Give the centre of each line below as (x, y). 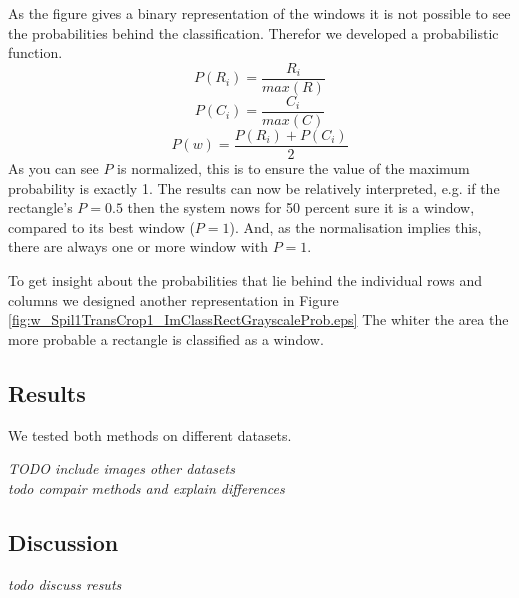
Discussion (63, 541)
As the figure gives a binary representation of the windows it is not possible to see (259, 13)
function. (35, 52)
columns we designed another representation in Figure (173, 299)
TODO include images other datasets (121, 468)
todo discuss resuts (65, 583)
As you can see (53, 167)
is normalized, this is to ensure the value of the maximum (293, 167)
